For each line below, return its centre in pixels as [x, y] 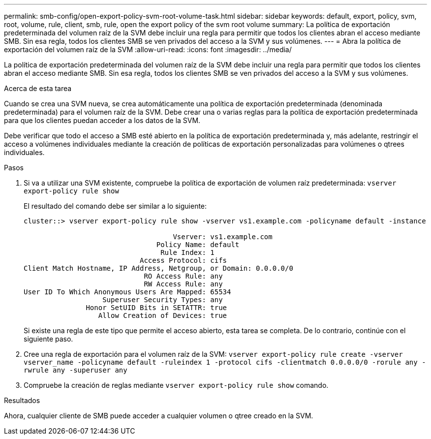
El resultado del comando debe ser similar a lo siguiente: [115, 206]
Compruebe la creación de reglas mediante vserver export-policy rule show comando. [176, 385]
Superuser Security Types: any [163, 300]
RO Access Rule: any [183, 276]
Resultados [22, 400]
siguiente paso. [48, 339]
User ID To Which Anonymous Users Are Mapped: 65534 [127, 292]
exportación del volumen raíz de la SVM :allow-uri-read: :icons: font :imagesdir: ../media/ [148, 49]
